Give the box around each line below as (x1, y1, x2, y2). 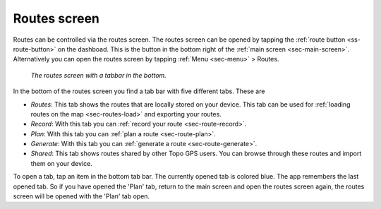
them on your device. (30, 159, 93, 167)
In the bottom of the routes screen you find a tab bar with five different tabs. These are (13, 87, 265, 95)
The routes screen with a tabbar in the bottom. (30, 71, 167, 79)
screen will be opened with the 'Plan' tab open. (13, 192, 150, 201)
